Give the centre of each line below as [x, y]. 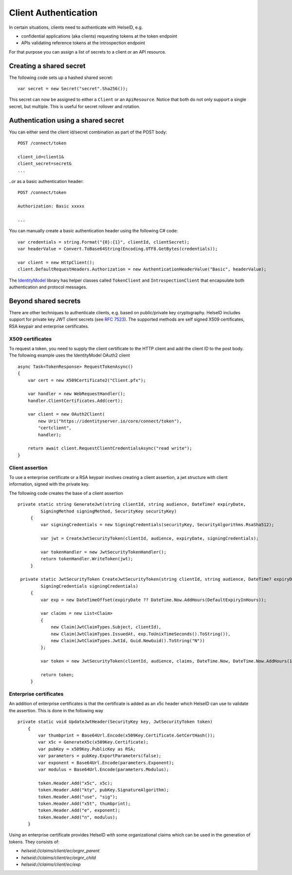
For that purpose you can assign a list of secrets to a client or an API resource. [88, 52]
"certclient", [55, 428]
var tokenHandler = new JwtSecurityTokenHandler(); [103, 552]
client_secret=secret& [45, 164]
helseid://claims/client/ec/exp [51, 864]
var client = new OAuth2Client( [66, 414]
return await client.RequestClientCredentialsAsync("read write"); [110, 448]
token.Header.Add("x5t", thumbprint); [84, 803]
